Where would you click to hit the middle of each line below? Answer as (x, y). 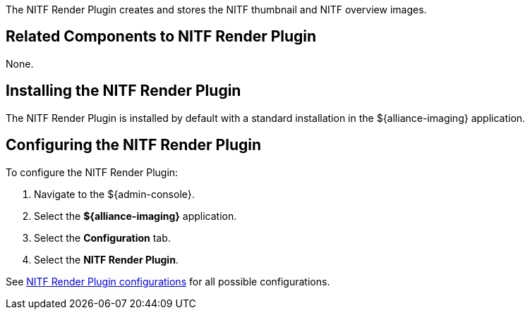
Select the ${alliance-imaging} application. (135, 216)
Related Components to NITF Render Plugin (161, 37)
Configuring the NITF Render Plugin (134, 145)
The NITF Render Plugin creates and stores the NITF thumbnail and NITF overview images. (216, 10)
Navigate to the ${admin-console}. (114, 194)
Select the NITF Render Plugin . (106, 259)
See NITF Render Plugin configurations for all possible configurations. (168, 281)
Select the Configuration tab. (102, 237)
